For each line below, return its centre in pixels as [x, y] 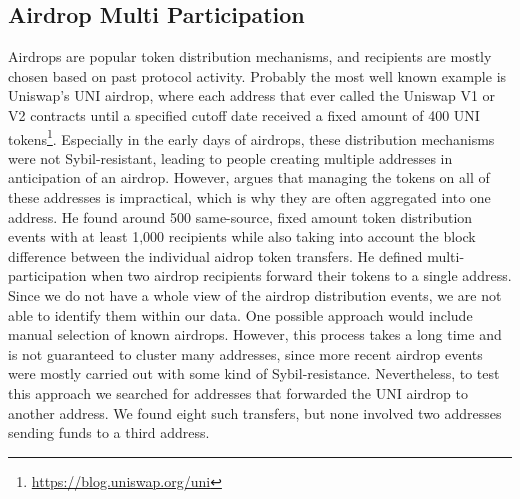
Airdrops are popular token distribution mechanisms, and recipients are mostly [250, 56]
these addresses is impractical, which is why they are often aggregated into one [249, 197]
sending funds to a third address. [109, 432]
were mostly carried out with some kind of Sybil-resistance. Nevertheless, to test [254, 373]
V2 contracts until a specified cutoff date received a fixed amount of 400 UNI [244, 114]
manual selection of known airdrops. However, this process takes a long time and [255, 334]
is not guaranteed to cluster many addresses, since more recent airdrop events [245, 353]
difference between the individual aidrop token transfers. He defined [215, 255]
